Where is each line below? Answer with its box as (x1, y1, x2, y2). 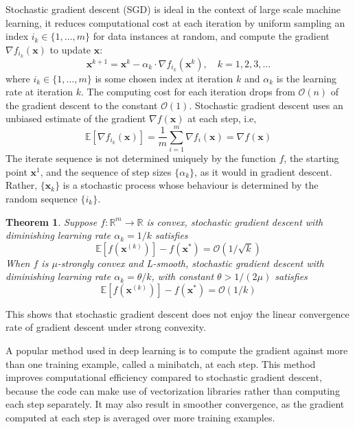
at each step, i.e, (187, 111, 257, 126)
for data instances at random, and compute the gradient (93, 29, 330, 43)
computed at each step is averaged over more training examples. (5, 410, 275, 425)
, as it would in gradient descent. (194, 164, 332, 178)
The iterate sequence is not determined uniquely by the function (5, 151, 276, 165)
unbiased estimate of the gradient (5, 111, 146, 126)
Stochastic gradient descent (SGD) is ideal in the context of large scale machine (5, 2, 341, 16)
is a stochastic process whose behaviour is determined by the (62, 178, 319, 192)
